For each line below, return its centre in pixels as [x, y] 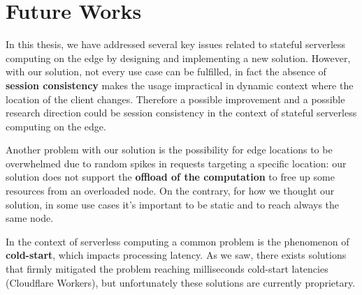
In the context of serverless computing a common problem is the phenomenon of [178, 241]
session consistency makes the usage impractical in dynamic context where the [180, 85]
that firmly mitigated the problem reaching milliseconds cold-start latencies [167, 269]
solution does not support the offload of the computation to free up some [170, 177]
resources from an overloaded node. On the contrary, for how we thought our [170, 191]
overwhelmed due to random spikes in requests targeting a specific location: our [176, 163]
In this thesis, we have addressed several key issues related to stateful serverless [176, 44]
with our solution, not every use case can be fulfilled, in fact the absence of [166, 71]
